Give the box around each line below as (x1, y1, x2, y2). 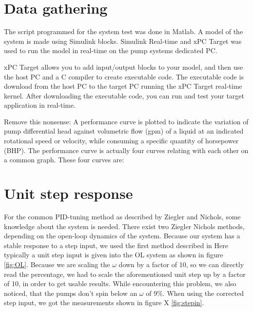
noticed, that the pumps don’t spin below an (4, 288, 137, 298)
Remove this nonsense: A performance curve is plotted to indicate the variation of (4, 116, 249, 126)
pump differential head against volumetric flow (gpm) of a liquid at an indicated (4, 126, 244, 136)
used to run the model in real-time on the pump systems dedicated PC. (4, 45, 217, 56)
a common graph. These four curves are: (4, 155, 124, 165)
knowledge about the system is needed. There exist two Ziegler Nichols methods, (4, 221, 245, 231)
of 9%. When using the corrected (146, 288, 244, 298)
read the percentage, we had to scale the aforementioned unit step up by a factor (4, 269, 246, 279)
